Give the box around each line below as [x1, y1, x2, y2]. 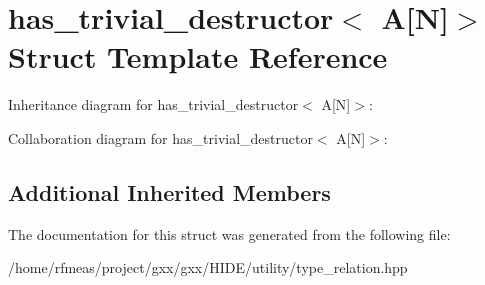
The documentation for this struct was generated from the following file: [8, 223, 451, 244]
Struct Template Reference [8, 36, 388, 77]
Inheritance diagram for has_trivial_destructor [8, 94, 299, 115]
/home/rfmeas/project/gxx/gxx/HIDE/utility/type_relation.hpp [8, 257, 408, 278]
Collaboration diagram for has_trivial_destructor [8, 127, 313, 148]
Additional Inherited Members [8, 176, 331, 207]
